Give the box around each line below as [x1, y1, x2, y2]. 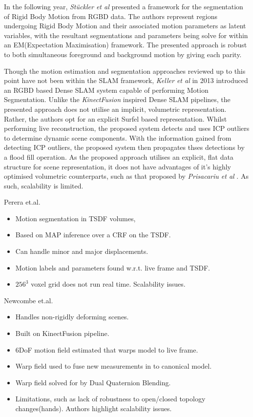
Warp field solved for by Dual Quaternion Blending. [15, 377, 171, 387]
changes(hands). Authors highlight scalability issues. [15, 403, 172, 413]
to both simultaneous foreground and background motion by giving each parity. [4, 49, 242, 59]
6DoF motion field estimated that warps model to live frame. [15, 344, 198, 354]
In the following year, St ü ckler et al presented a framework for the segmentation [4, 1, 243, 11]
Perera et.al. [4, 197, 41, 207]
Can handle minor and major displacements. [15, 246, 148, 256]
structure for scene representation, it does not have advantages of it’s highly [4, 161, 231, 171]
